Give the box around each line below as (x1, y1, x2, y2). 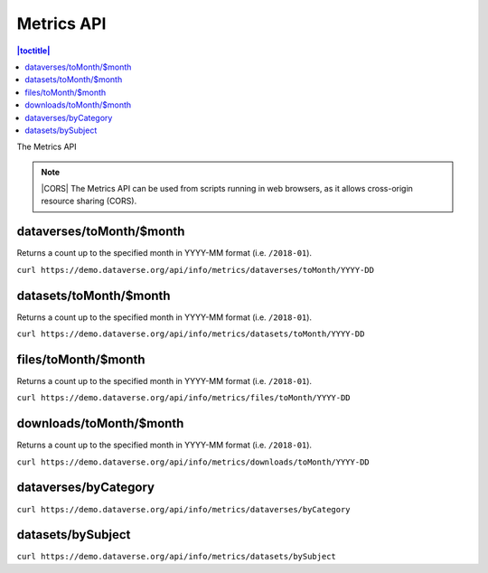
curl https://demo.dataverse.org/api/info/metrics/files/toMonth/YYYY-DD (16, 393, 352, 403)
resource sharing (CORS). (41, 195, 137, 207)
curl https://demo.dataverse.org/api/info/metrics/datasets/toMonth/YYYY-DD (16, 329, 365, 339)
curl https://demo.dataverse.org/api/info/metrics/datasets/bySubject (16, 551, 336, 562)
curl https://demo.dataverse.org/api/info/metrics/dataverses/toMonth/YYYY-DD (16, 265, 375, 275)
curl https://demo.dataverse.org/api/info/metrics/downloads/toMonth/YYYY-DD (16, 456, 370, 467)
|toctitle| (16, 45, 51, 56)
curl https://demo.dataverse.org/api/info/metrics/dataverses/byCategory (16, 504, 352, 514)
